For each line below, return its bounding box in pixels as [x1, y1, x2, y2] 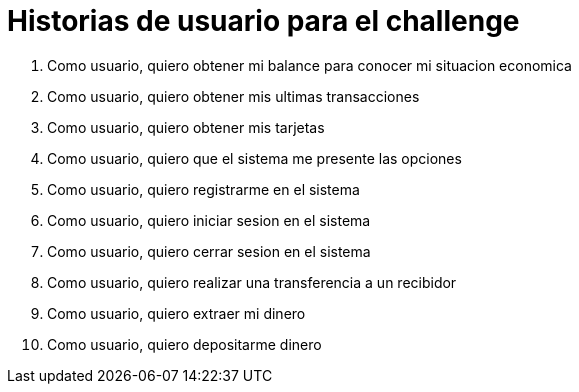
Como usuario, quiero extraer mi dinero [47, 304, 306, 322]
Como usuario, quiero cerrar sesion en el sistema [47, 242, 371, 260]
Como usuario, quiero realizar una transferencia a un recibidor [47, 273, 457, 291]
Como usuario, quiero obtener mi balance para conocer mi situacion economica [47, 56, 572, 74]
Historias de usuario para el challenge [7, 4, 520, 38]
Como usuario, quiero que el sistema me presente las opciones [47, 149, 462, 167]
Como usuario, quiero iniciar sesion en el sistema [47, 211, 371, 229]
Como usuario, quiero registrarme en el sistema [47, 180, 360, 198]
